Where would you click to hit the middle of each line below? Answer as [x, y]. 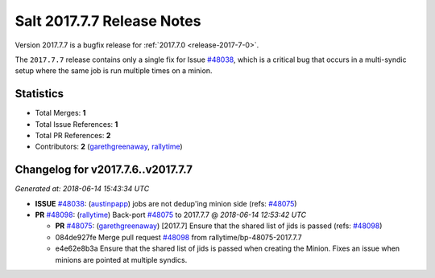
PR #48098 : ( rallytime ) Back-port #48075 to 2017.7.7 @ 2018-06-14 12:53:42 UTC [171, 215]
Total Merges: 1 [60, 113]
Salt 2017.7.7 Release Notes [108, 21]
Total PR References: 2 [73, 136]
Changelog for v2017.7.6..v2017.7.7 [104, 170]
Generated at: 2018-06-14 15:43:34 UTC [82, 189]
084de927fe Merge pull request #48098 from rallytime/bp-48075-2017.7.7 [178, 237]
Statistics [39, 94]
